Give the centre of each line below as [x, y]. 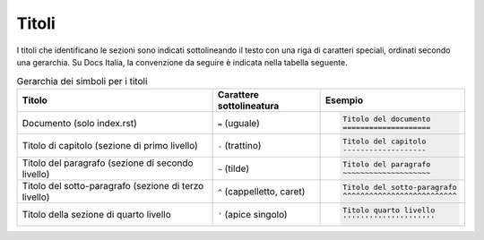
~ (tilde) [233, 168]
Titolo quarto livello [389, 210]
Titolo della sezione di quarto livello [97, 215]
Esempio [344, 100]
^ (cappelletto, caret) [261, 192]
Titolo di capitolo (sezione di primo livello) [110, 146]
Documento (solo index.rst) [80, 123]
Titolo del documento [386, 119]
